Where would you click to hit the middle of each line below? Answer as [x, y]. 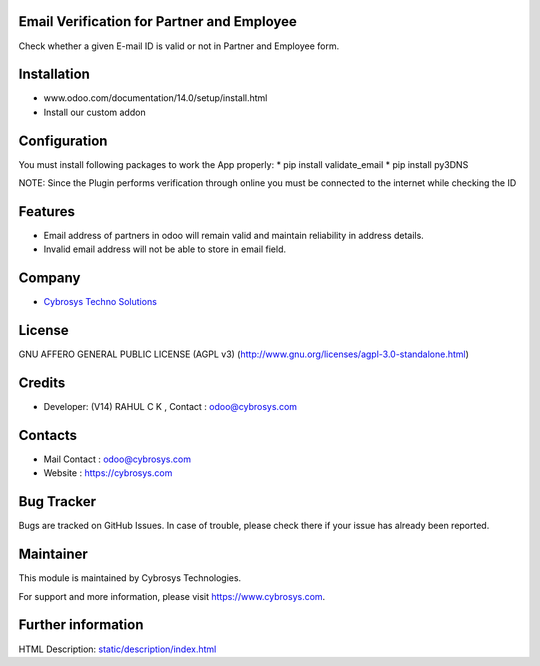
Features [46, 211]
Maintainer [53, 554]
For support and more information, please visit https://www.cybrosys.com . [172, 596]
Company [49, 278]
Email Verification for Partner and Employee [157, 21]
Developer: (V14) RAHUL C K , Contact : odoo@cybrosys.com [170, 407]
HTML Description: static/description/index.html [117, 649]
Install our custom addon [94, 112]
